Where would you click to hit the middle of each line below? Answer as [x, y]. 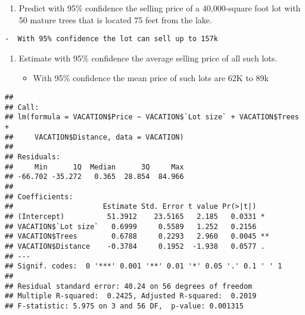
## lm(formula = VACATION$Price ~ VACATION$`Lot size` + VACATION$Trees [152, 117]
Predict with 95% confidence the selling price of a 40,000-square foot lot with [160, 8]
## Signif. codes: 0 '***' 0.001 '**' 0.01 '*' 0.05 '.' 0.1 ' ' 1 [144, 266]
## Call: [22, 107]
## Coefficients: [39, 197]
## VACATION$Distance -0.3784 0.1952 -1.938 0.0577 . [135, 246]
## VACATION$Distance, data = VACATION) [94, 137]
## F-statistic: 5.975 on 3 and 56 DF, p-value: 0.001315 [124, 306]
